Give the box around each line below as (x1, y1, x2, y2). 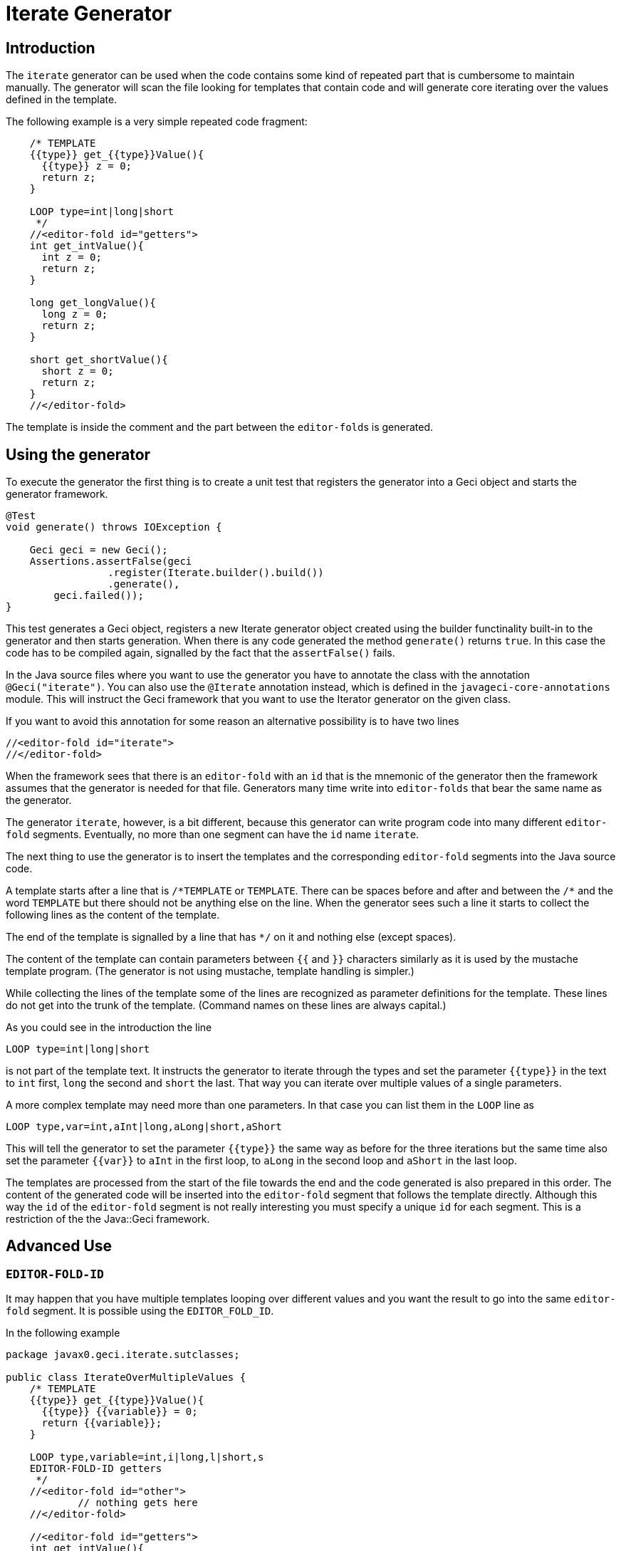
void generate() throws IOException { (6, 521, 222, 533)
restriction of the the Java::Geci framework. (6, 1213, 210, 1226)
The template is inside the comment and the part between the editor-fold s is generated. (6, 421, 434, 434)
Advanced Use (6, 1237, 113, 1255)
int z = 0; (41, 251, 102, 263)
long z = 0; (41, 308, 108, 320)
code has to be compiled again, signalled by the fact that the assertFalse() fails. (6, 647, 395, 659)
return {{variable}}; (41, 1417, 162, 1429)
